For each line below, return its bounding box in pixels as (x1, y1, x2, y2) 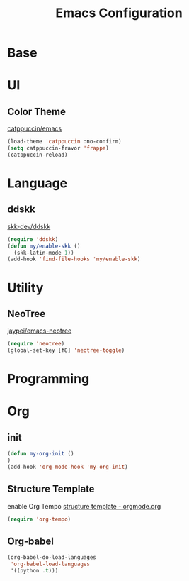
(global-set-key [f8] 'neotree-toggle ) (7, 347, 125, 354)
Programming (7, 371, 90, 387)
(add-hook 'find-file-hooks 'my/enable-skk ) (7, 255, 141, 263)
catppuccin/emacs (7, 124, 62, 133)
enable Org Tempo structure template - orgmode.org (7, 502, 161, 510)
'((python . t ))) (10, 568, 59, 575)
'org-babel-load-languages (10, 560, 91, 568)
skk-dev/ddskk (7, 222, 51, 231)
